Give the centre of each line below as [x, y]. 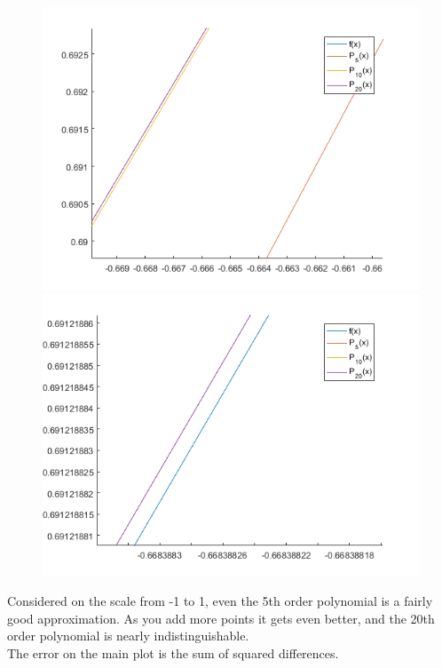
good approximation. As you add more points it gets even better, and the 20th [221, 618]
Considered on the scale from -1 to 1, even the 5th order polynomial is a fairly [220, 601]
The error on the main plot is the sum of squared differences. [173, 652]
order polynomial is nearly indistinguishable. [128, 636]
